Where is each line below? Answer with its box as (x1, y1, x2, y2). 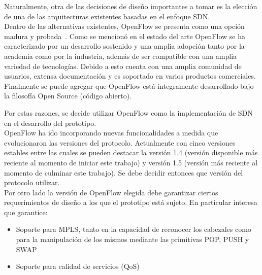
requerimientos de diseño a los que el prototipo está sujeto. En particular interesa (4, 197, 257, 208)
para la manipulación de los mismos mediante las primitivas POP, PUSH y (16, 234, 249, 245)
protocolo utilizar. (4, 177, 60, 188)
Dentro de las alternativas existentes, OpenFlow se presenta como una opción (4, 21, 245, 31)
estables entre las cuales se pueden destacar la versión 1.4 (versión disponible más (4, 147, 258, 158)
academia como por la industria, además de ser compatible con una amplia (4, 50, 237, 61)
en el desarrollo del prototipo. (4, 117, 96, 128)
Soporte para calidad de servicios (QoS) (16, 261, 140, 271)
